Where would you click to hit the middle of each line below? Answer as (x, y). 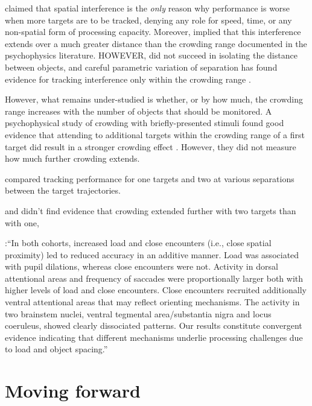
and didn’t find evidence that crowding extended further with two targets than (151, 210)
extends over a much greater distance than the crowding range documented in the (156, 43)
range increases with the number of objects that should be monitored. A (138, 111)
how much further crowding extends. (72, 158)
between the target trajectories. (63, 190)
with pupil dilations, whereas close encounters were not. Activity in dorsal (142, 266)
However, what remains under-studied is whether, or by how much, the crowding (154, 99)
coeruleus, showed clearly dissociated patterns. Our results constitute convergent (154, 325)
